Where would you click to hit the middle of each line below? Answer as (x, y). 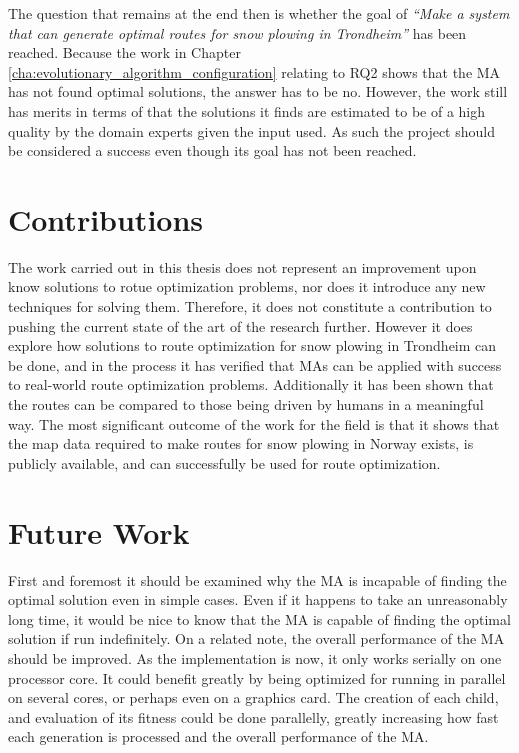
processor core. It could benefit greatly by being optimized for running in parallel (257, 677)
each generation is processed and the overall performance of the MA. (218, 736)
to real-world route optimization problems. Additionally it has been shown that (251, 384)
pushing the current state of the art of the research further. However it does (240, 325)
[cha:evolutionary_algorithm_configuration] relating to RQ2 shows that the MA (254, 71)
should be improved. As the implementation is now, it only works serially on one (255, 657)
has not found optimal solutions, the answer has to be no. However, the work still (258, 91)
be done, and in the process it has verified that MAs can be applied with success (255, 364)
